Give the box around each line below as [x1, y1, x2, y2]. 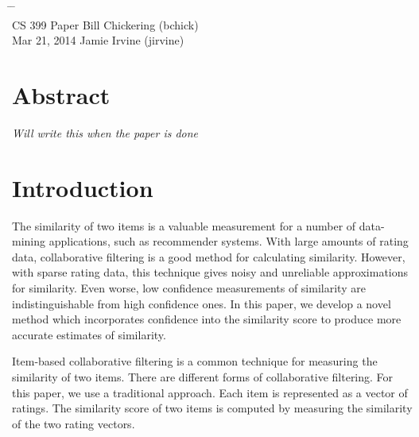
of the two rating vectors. [12, 415, 135, 431]
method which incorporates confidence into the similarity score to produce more [12, 311, 402, 327]
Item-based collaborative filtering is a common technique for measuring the [12, 353, 378, 369]
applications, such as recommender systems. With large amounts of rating [48, 233, 409, 249]
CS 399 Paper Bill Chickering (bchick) [12, 16, 199, 33]
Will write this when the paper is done [12, 124, 199, 141]
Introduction [12, 171, 153, 203]
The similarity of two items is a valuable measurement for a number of [12, 217, 356, 234]
